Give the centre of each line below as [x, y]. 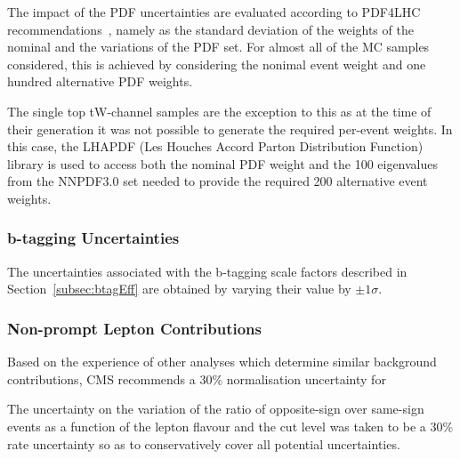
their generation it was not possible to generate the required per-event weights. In [230, 129]
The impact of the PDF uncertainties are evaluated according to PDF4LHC [214, 12]
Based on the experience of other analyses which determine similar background [222, 362]
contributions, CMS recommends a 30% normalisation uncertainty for [197, 378]
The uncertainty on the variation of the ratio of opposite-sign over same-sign [216, 409]
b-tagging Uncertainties [93, 238]
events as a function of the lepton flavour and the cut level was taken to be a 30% [230, 426]
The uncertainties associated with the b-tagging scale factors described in [207, 271]
